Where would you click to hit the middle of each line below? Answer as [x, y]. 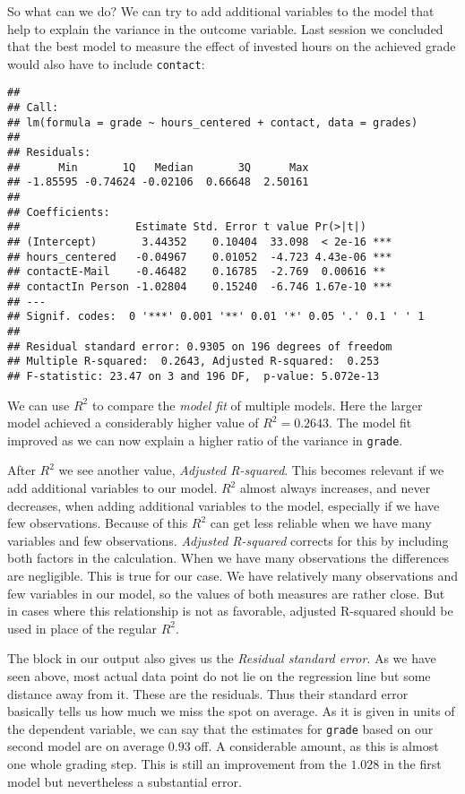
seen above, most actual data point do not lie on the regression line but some [219, 675]
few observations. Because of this [98, 523]
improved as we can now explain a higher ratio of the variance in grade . [205, 440]
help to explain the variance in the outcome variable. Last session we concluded [225, 28]
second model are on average [86, 746]
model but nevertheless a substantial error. [125, 781]
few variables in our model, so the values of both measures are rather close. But [226, 593]
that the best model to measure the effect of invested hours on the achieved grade [232, 46]
